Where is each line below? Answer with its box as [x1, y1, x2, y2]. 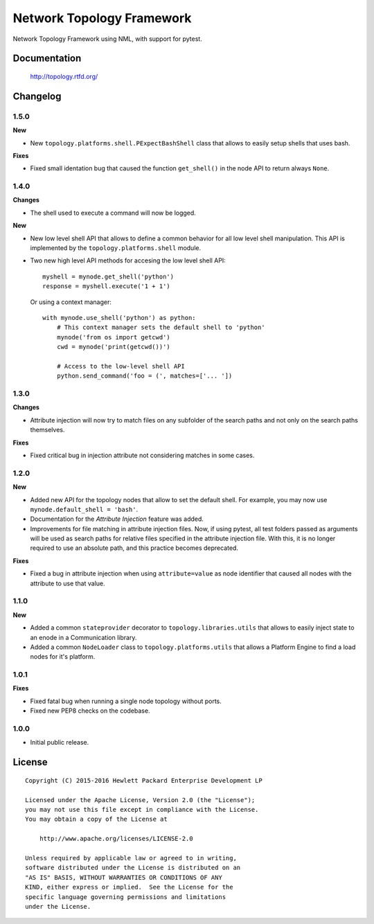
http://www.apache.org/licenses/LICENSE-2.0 [39, 835, 193, 843]
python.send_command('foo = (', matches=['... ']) [56, 372, 233, 380]
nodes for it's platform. [30, 652, 96, 661]
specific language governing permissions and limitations [25, 893, 226, 900]
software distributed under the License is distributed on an [25, 864, 241, 872]
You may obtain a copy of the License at [25, 815, 168, 824]
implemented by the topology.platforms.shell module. [30, 243, 201, 252]
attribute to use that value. [30, 579, 105, 587]
